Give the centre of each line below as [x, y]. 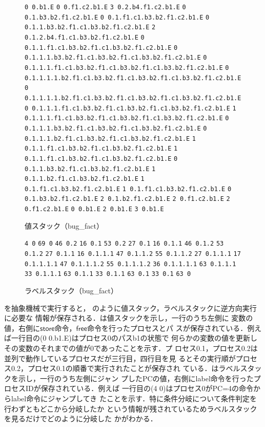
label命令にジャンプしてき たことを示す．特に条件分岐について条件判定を [134, 398]
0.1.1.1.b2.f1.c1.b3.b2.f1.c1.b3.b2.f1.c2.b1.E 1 [110, 138]
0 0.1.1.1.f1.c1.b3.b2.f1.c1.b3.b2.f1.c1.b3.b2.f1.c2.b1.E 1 [130, 108]
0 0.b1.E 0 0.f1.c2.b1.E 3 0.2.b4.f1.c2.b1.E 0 [105, 7]
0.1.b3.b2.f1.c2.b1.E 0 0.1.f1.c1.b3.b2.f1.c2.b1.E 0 [117, 17]
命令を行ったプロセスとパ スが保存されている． [167, 328]
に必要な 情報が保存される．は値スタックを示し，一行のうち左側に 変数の [129, 318]
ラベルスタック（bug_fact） [72, 290]
